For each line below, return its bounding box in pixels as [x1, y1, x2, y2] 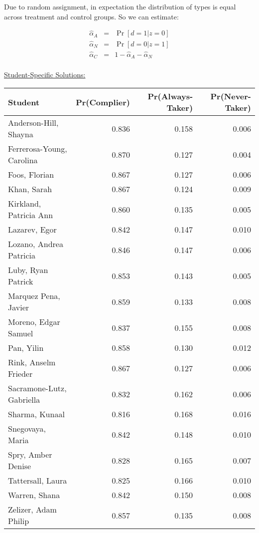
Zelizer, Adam [8, 504, 57, 516]
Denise [8, 460, 31, 472]
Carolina [8, 154, 38, 166]
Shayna [8, 128, 33, 140]
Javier [8, 301, 29, 313]
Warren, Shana [8, 489, 60, 501]
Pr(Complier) [76, 96, 130, 108]
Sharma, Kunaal [8, 408, 65, 420]
